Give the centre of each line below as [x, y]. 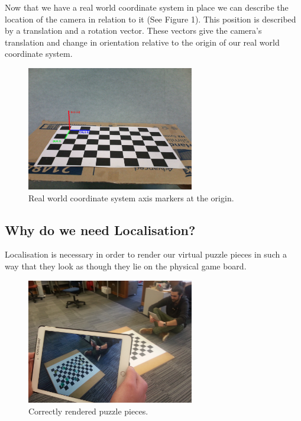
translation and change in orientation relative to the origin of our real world [142, 42]
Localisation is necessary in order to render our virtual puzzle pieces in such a [146, 254]
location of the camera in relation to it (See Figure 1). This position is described [150, 19]
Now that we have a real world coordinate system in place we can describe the [147, 7]
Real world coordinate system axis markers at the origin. [131, 197]
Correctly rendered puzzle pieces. [88, 411]
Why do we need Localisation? [100, 229]
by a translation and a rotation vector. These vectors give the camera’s [133, 30]
